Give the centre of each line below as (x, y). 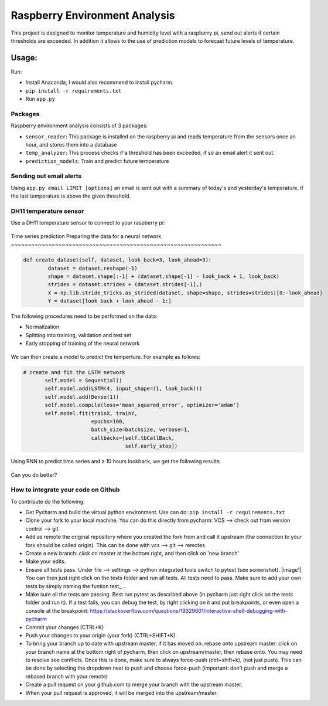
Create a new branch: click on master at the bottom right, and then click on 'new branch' (132, 554)
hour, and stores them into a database (71, 144)
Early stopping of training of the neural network (83, 344)
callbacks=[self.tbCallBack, (133, 438)
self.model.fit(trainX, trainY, (91, 413)
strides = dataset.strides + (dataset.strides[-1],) (125, 285)
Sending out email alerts (46, 176)
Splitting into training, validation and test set (78, 335)
